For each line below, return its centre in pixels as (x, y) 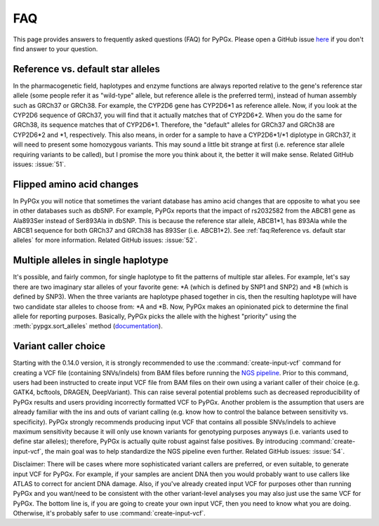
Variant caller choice (59, 346)
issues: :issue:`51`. (39, 164)
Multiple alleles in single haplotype (91, 261)
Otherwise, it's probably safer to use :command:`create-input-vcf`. (109, 513)
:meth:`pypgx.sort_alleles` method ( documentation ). (88, 326)
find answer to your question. (55, 48)
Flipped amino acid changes (76, 184)
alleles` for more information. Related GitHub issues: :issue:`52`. (105, 240)
